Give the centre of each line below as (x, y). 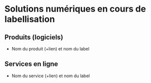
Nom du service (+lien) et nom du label (51, 76)
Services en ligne (31, 64)
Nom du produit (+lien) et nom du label (50, 49)
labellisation (30, 19)
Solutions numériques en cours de (75, 9)
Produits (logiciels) (34, 37)
